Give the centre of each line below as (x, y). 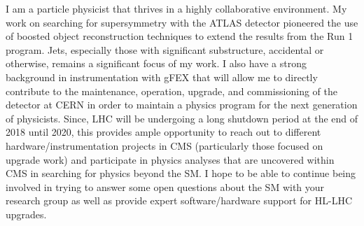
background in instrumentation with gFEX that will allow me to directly (162, 77)
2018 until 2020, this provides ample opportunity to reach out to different (163, 132)
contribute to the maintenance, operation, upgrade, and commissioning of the (171, 91)
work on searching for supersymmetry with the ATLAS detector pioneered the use (182, 22)
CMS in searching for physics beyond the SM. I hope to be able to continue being (181, 173)
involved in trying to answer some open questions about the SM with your (165, 186)
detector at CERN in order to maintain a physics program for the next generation (182, 105)
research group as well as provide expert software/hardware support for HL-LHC (179, 200)
